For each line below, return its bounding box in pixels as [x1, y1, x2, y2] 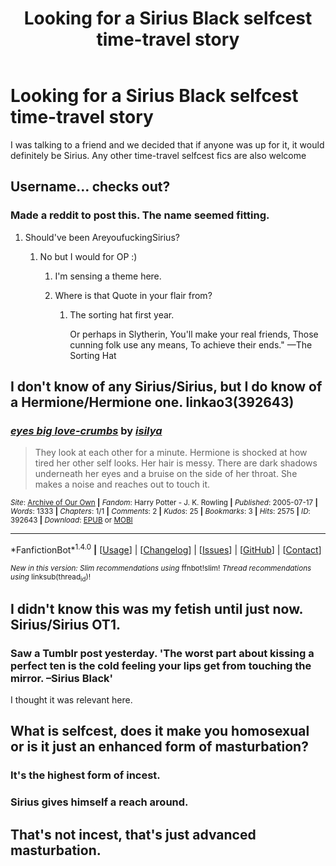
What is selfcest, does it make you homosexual [10, 723, 310, 740]
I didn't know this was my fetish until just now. [10, 600, 303, 617]
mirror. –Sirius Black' [10, 671, 114, 685]
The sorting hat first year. [69, 308, 175, 321]
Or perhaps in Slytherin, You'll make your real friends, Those [69, 328, 319, 340]
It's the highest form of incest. [10, 768, 161, 782]
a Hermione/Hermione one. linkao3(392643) [10, 394, 295, 411]
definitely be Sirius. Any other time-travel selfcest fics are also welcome [10, 149, 307, 161]
